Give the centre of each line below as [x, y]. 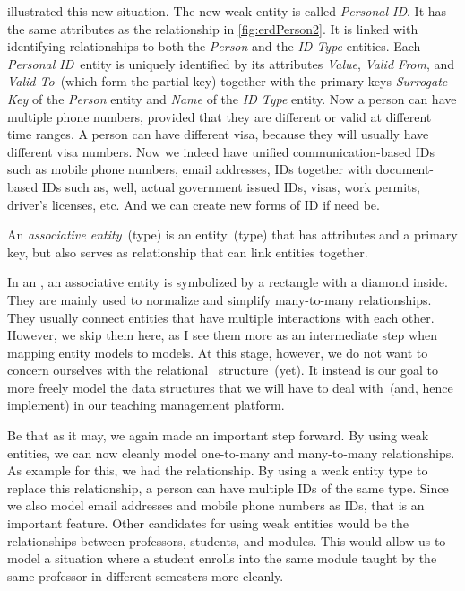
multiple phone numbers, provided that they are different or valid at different [220, 116]
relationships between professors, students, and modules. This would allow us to [227, 540]
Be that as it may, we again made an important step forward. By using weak [218, 435]
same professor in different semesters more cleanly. [146, 575]
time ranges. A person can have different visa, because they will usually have [218, 134]
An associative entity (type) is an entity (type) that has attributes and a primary [232, 235]
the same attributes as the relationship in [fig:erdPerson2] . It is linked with [213, 28]
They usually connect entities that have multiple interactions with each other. [221, 317]
